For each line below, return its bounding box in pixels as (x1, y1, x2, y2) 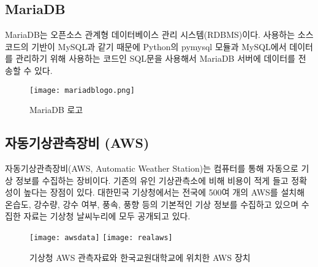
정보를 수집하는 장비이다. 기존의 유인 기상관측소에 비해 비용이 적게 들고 (15, 174, 289, 186)
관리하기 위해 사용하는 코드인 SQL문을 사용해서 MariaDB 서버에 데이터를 (15, 52, 295, 65)
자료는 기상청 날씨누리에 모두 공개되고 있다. (23, 210, 191, 222)
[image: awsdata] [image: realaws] (29, 233, 173, 242)
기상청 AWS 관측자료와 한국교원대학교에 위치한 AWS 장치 (29, 251, 251, 263)
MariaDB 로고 (29, 103, 83, 116)
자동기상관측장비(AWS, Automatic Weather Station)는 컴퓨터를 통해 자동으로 (5, 162, 298, 175)
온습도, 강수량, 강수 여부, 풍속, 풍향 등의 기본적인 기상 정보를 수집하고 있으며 (5, 197, 299, 210)
